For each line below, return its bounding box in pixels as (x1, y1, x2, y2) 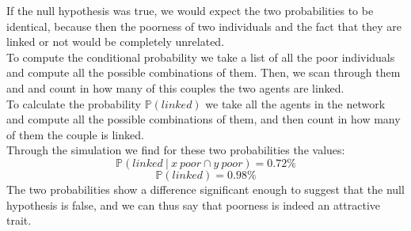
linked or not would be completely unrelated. (6, 33, 225, 50)
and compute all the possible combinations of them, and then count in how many (6, 111, 401, 127)
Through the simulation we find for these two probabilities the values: (6, 142, 345, 158)
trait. (6, 212, 32, 229)
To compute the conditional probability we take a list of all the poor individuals (6, 48, 395, 65)
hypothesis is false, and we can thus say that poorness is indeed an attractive (6, 196, 381, 213)
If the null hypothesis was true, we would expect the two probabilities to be (6, 2, 374, 18)
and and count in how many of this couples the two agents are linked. (6, 79, 344, 96)
